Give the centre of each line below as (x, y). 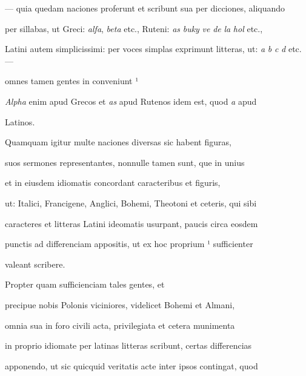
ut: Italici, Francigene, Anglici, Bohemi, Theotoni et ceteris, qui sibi (131, 203)
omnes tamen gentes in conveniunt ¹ (72, 81)
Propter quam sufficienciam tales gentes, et (85, 284)
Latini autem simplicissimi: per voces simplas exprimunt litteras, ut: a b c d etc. (153, 49)
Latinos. (20, 121)
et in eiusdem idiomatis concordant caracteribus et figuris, (113, 183)
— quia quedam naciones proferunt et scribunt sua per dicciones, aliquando (145, 8)
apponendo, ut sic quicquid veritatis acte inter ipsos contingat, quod (131, 365)
